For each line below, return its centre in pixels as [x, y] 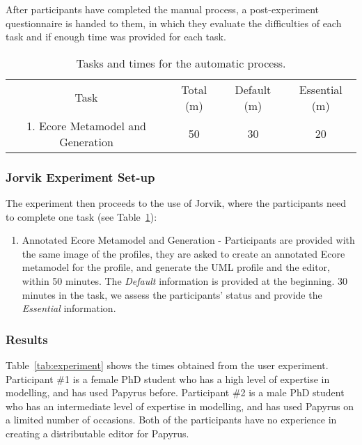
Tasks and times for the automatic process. [181, 63]
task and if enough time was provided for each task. [116, 37]
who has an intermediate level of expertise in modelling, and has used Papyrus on [180, 406]
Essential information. [69, 308]
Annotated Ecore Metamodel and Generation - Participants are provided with [188, 240]
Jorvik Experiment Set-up [80, 177]
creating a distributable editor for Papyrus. [97, 433]
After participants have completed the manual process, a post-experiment [163, 9]
